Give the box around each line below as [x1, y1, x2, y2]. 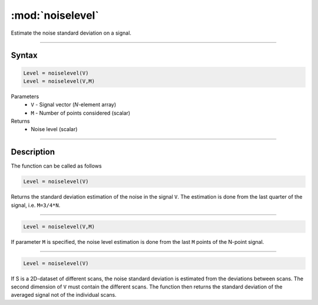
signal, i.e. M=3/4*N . [11, 202, 61, 209]
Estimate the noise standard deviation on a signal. [11, 29, 132, 36]
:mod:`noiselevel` [11, 9, 100, 22]
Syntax [11, 51, 38, 61]
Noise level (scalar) [31, 126, 78, 133]
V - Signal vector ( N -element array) [31, 101, 117, 108]
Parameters [11, 93, 39, 100]
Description [11, 147, 55, 157]
